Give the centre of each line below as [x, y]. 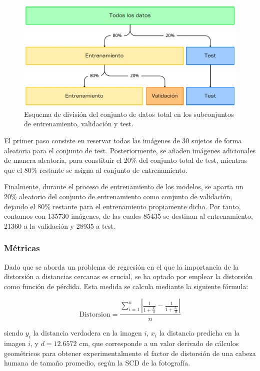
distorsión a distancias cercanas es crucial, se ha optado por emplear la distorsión [128, 276]
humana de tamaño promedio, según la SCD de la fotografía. [97, 363]
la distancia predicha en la [199, 333]
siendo [14, 333]
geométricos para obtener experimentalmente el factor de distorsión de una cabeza [130, 353]
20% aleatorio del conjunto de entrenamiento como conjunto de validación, [118, 196]
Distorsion [95, 314]
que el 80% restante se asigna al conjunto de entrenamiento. [96, 170]
